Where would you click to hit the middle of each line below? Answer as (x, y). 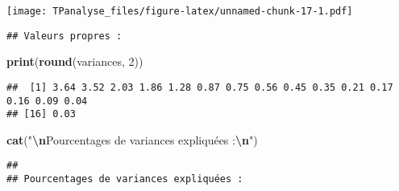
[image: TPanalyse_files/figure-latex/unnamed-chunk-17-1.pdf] (180, 11)
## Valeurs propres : (64, 36)
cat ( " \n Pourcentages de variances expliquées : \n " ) (132, 139)
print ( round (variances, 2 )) (75, 61)
